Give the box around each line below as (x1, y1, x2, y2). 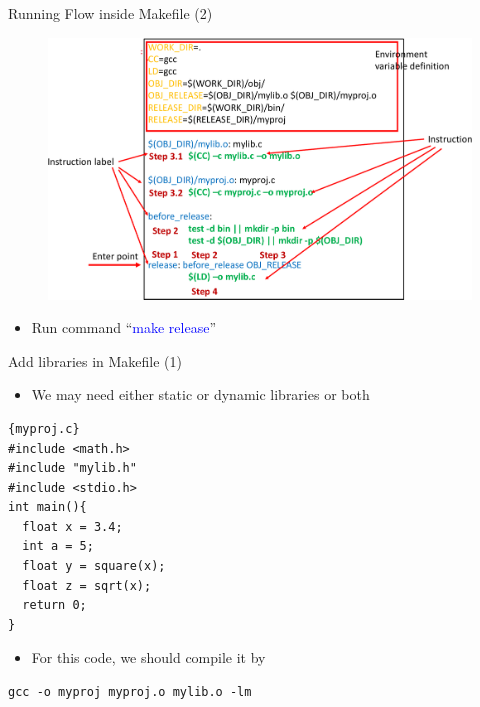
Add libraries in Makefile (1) (8, 350, 183, 371)
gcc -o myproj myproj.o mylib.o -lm (8, 685, 252, 700)
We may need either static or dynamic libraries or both (31, 384, 370, 405)
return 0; (22, 598, 87, 613)
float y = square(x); (22, 559, 166, 574)
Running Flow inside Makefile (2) (8, 3, 213, 23)
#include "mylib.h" (8, 461, 137, 476)
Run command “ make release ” (31, 317, 217, 338)
